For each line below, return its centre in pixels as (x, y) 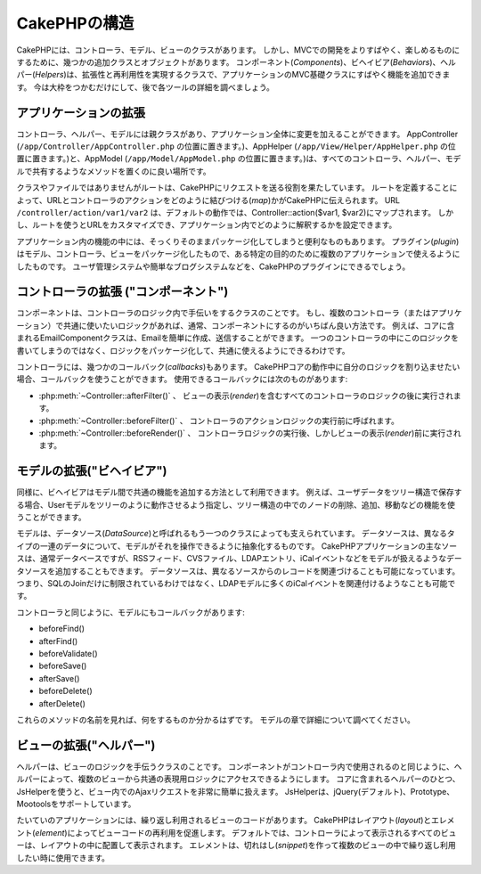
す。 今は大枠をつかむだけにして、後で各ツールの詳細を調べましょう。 (146, 87)
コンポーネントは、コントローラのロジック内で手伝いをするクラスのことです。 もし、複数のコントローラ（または (224, 313)
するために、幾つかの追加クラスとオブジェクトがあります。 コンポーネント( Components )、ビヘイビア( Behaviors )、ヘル (236, 61)
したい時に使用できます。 (63, 858)
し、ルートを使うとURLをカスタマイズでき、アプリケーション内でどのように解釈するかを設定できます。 (207, 225)
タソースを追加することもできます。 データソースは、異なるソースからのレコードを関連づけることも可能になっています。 (238, 571)
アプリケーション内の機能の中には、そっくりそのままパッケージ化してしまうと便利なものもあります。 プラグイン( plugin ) (238, 241)
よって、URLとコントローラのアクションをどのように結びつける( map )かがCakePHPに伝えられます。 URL (208, 200)
